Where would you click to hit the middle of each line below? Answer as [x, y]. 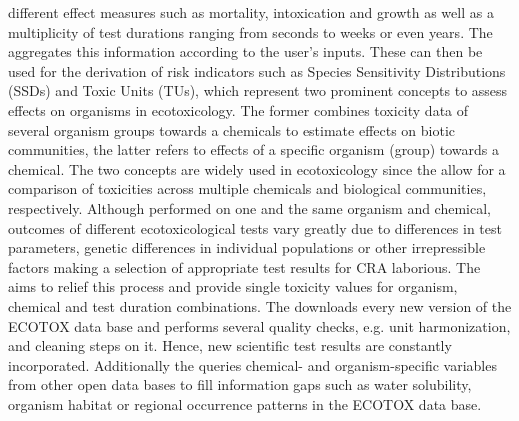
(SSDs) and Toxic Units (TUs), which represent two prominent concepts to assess [258, 90]
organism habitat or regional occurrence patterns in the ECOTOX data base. [245, 403]
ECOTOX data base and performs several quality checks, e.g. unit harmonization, [259, 325]
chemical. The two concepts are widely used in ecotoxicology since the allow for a [257, 168]
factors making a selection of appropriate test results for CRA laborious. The [244, 266]
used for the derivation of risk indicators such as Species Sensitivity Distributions [257, 70]
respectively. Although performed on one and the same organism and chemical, [249, 207]
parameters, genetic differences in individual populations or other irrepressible [247, 247]
